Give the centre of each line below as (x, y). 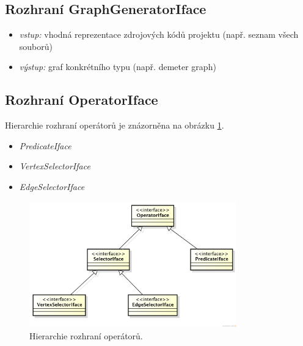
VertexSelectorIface (55, 166)
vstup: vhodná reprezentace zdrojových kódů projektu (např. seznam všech (159, 34)
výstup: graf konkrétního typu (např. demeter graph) (118, 67)
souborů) (36, 46)
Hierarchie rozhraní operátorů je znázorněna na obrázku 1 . (115, 125)
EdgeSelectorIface (52, 186)
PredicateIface (45, 145)
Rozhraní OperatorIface (82, 100)
